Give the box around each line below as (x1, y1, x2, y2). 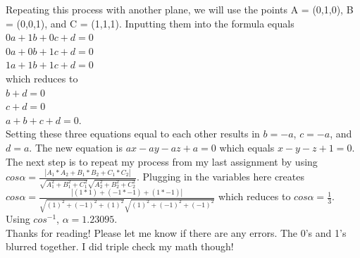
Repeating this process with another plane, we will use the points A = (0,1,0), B (6, 2, 354, 16)
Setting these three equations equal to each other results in (6, 126, 260, 141)
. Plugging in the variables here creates (136, 169, 304, 184)
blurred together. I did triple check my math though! (6, 239, 234, 254)
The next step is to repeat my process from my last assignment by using (6, 154, 318, 168)
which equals (219, 140, 275, 154)
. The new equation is (29, 140, 123, 154)
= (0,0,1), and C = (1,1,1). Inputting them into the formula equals (6, 16, 294, 30)
